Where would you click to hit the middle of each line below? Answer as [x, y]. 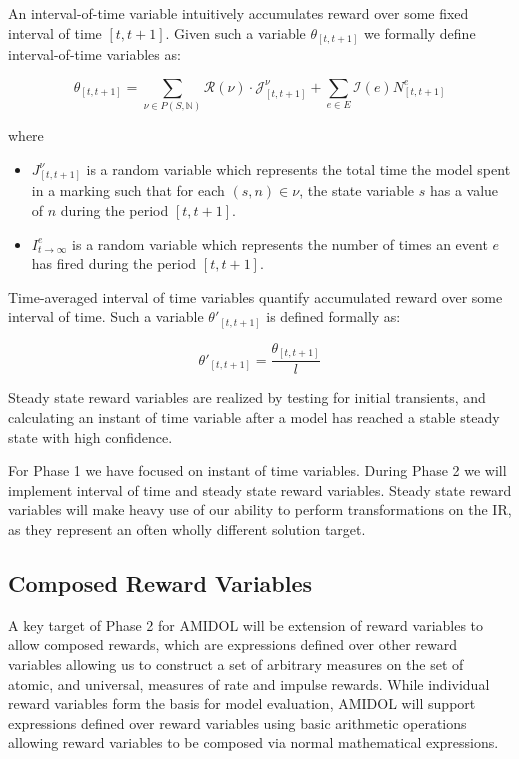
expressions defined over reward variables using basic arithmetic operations [237, 722]
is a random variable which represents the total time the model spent [298, 168]
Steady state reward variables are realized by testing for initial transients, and [247, 397]
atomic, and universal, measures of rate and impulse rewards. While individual [249, 683]
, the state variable [357, 190]
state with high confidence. [90, 436]
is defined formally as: [333, 316]
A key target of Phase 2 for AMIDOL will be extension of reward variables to [246, 624]
